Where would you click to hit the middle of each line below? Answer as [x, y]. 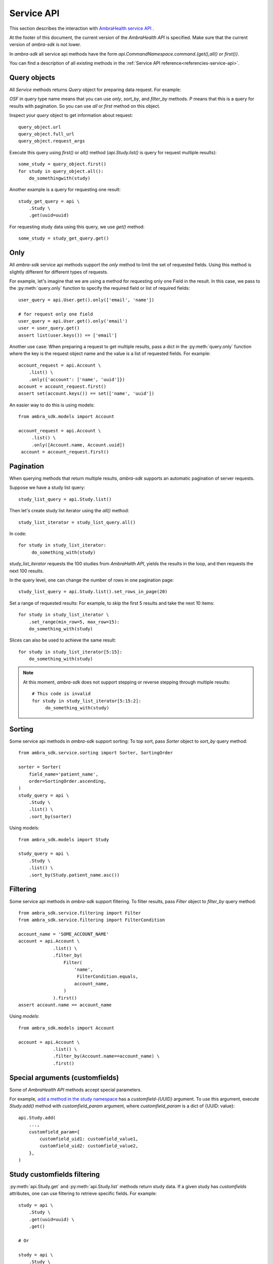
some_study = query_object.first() [62, 164]
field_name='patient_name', [63, 774]
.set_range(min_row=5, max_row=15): [74, 622]
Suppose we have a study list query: [47, 487]
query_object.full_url [47, 134]
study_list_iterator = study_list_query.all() [77, 522]
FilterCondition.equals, [107, 977]
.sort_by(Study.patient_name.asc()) [74, 875]
